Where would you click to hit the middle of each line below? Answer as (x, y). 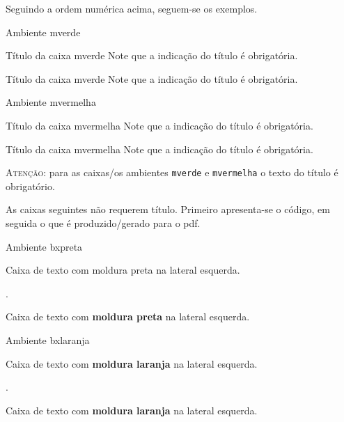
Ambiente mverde (43, 32)
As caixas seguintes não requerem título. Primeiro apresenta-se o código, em (168, 209)
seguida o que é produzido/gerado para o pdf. (103, 223)
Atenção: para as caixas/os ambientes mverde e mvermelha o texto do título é (172, 172)
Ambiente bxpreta (44, 246)
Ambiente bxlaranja (48, 339)
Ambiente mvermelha (51, 102)
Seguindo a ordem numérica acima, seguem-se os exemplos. (132, 8)
